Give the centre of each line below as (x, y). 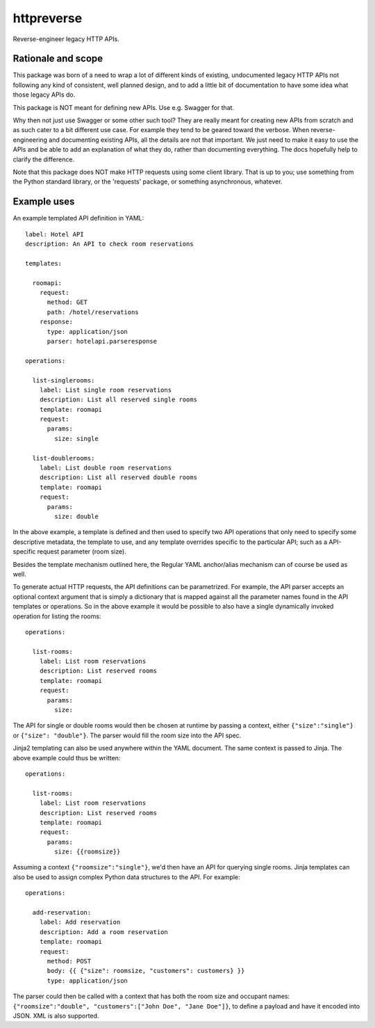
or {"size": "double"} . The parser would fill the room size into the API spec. (127, 735)
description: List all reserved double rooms (118, 477)
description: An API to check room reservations (109, 244)
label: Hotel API (55, 234)
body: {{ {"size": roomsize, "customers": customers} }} (146, 971)
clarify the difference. (44, 159)
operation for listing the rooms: (57, 616)
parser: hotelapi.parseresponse (102, 341)
